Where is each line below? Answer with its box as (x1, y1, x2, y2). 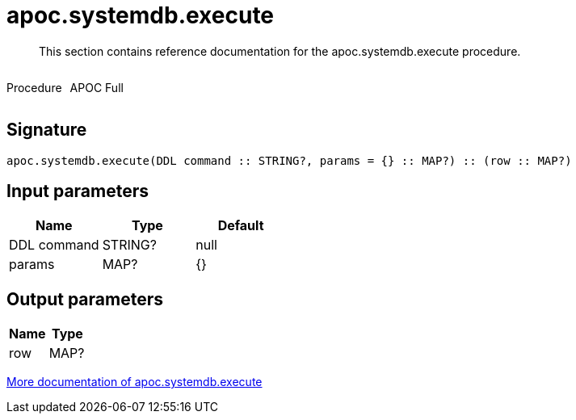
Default (217, 217, 264, 234)
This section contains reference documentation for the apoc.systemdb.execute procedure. (39, 44, 521, 58)
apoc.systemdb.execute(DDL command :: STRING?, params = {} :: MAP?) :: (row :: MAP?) (6, 153, 572, 167)
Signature (6, 120, 87, 141)
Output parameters (6, 288, 163, 309)
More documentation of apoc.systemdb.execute (6, 375, 263, 389)
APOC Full (69, 80, 124, 94)
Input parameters (6, 181, 149, 202)
